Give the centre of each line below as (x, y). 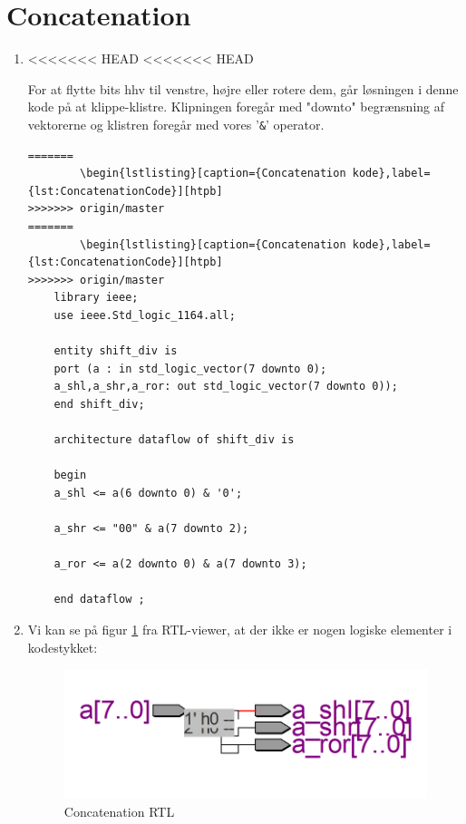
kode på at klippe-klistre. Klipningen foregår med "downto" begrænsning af (236, 107)
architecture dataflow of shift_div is (174, 440)
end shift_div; (99, 404)
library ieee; (96, 298)
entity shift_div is (116, 351)
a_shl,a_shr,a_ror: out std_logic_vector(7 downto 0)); (226, 387)
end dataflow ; (99, 600)
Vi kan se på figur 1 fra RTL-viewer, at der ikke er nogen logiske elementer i (240, 629)
